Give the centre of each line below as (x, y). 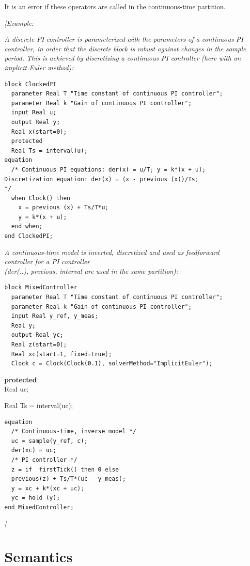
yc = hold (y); (36, 498)
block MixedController (41, 288)
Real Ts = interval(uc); (39, 405)
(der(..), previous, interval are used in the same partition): (91, 271)
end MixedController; (39, 507)
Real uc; (16, 389)
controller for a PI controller (47, 261)
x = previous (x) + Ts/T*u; (63, 208)
